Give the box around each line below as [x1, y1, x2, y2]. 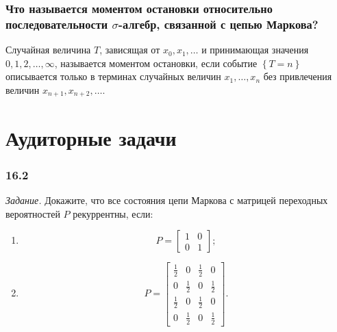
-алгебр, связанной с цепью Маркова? [118, 15, 319, 32]
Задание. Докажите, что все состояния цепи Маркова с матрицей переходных [5, 192, 328, 207]
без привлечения [263, 69, 332, 84]
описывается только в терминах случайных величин [5, 69, 221, 84]
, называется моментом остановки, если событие [54, 55, 258, 70]
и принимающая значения [201, 42, 309, 57]
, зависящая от [99, 42, 160, 57]
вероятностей [5, 206, 60, 220]
